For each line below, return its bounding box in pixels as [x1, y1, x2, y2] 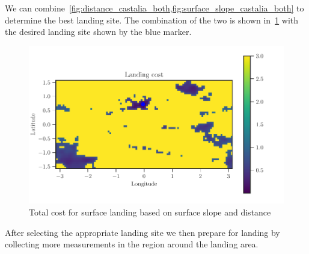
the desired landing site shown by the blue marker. [5, 25, 192, 38]
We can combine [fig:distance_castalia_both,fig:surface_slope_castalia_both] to [5, 2, 304, 14]
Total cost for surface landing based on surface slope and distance [29, 205, 271, 218]
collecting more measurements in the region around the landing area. [5, 238, 259, 250]
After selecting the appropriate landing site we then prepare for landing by [5, 226, 280, 238]
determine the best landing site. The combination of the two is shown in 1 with [5, 13, 299, 26]
